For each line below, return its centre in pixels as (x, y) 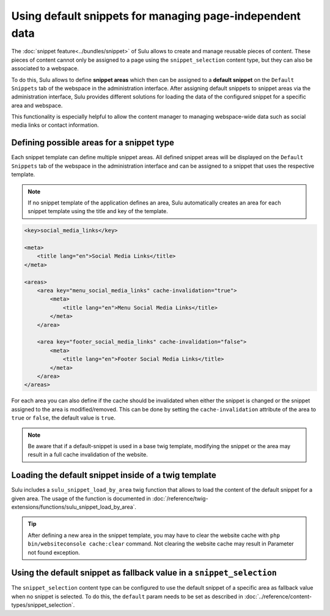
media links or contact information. (55, 125)
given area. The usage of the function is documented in (81, 498)
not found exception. (54, 552)
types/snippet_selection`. (43, 605)
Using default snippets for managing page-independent (156, 16)
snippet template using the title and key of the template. (98, 211)
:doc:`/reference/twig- (180, 498)
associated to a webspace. (45, 69)
